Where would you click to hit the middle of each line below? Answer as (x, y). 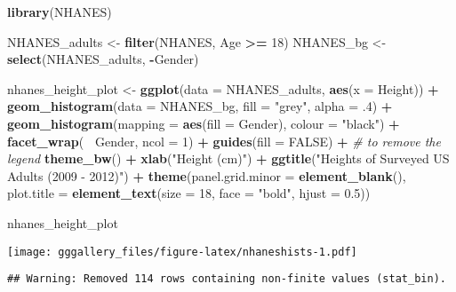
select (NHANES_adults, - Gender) (103, 59)
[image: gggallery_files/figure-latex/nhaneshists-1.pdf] (182, 252)
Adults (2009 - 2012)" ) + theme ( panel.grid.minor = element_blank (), (207, 175)
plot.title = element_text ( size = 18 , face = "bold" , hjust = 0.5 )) (189, 193)
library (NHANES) (60, 12)
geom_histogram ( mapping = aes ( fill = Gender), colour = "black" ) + (204, 123)
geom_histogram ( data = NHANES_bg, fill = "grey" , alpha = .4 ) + (200, 106)
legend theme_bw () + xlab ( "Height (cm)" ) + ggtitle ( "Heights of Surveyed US (228, 158)
